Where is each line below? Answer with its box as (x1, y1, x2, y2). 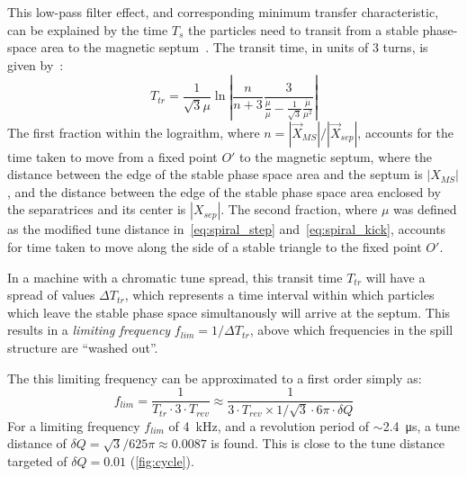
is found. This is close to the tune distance (211, 434, 445, 453)
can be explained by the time (7, 20, 168, 39)
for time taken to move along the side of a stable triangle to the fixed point (7, 237, 422, 256)
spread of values (7, 285, 95, 304)
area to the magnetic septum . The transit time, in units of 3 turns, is (40, 38, 428, 57)
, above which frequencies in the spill (249, 320, 454, 339)
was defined (393, 200, 457, 219)
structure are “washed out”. (7, 337, 158, 356)
